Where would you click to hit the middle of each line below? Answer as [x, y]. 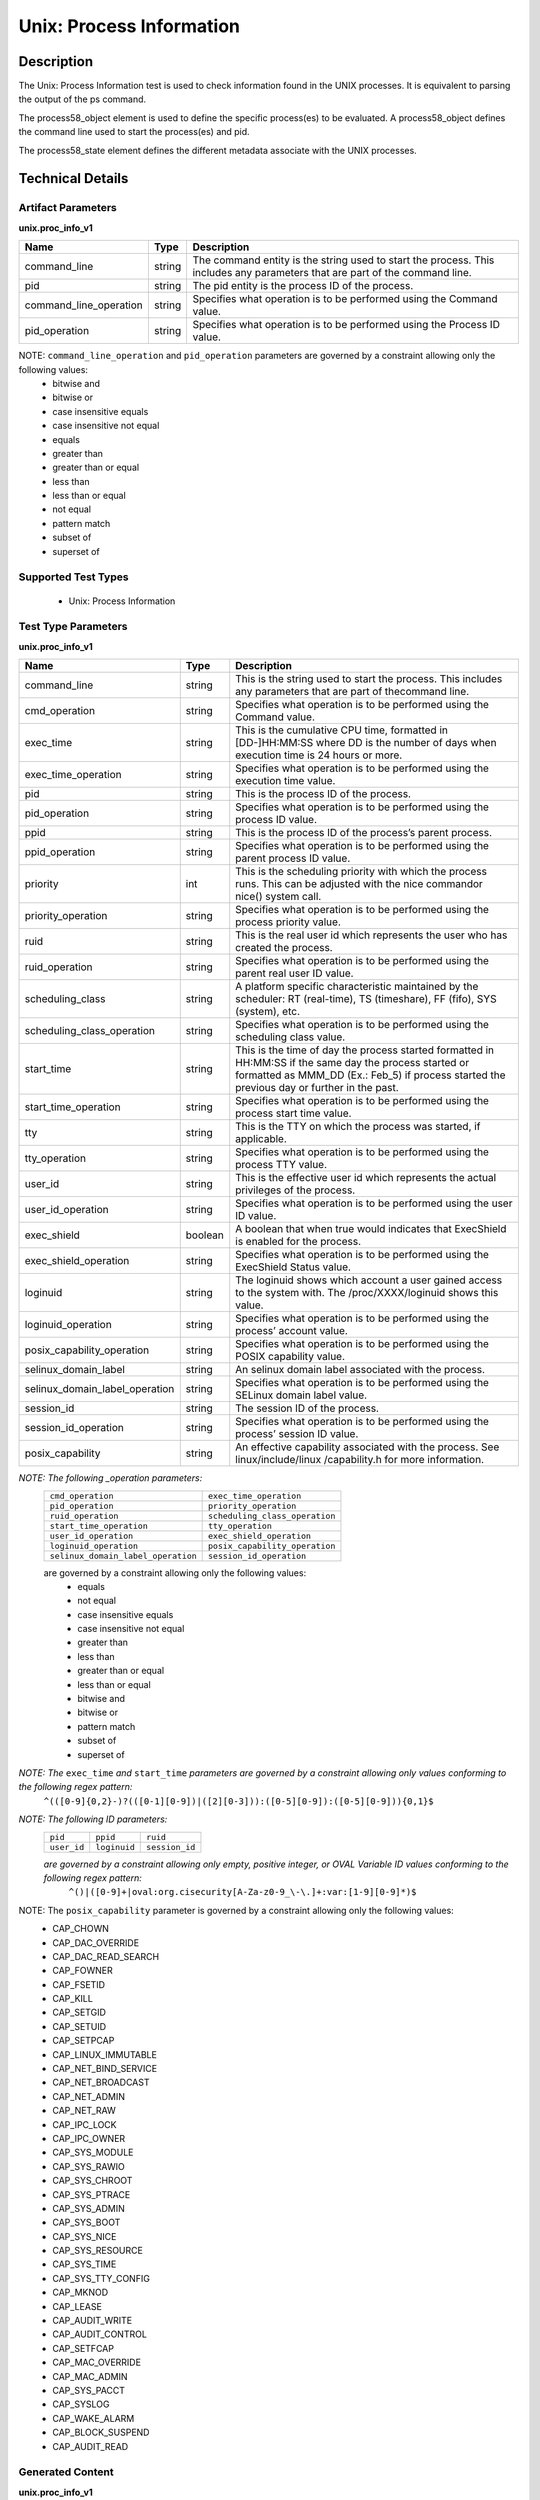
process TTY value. [281, 1165]
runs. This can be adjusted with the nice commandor [359, 884]
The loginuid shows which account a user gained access [369, 1280]
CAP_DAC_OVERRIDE [96, 1942]
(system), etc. [267, 1012]
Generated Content [66, 2472]
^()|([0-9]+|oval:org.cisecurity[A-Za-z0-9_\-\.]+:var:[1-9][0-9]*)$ [242, 1892]
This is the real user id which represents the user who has [371, 935]
